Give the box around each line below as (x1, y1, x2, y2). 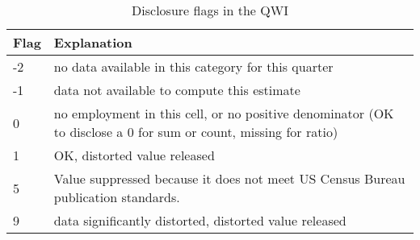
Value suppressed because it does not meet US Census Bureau (53, 169, 405, 188)
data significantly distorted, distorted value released (53, 211, 346, 230)
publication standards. (53, 188, 180, 206)
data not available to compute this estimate (53, 81, 300, 99)
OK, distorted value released (53, 146, 215, 164)
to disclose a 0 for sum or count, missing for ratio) (53, 122, 338, 141)
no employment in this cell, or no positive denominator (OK (53, 104, 394, 122)
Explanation (53, 33, 132, 52)
